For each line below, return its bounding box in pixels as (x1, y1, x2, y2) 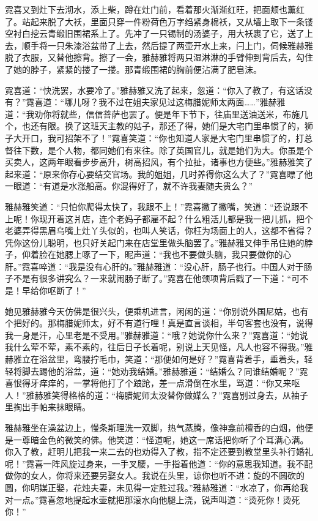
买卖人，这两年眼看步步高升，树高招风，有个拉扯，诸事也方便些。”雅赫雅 (5, 156, 296, 168)
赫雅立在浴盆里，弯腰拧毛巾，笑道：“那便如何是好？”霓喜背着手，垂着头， (5, 353, 305, 365)
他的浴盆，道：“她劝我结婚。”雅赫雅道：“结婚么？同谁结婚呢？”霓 (47, 364, 308, 377)
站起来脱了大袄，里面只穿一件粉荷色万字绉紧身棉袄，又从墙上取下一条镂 (21, 15, 313, 28)
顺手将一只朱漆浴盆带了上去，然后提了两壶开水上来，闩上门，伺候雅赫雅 (21, 39, 313, 51)
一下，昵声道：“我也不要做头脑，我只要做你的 (98, 248, 283, 261)
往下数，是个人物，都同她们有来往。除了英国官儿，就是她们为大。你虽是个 (13, 143, 313, 156)
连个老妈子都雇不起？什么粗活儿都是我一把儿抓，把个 (98, 212, 313, 225)
